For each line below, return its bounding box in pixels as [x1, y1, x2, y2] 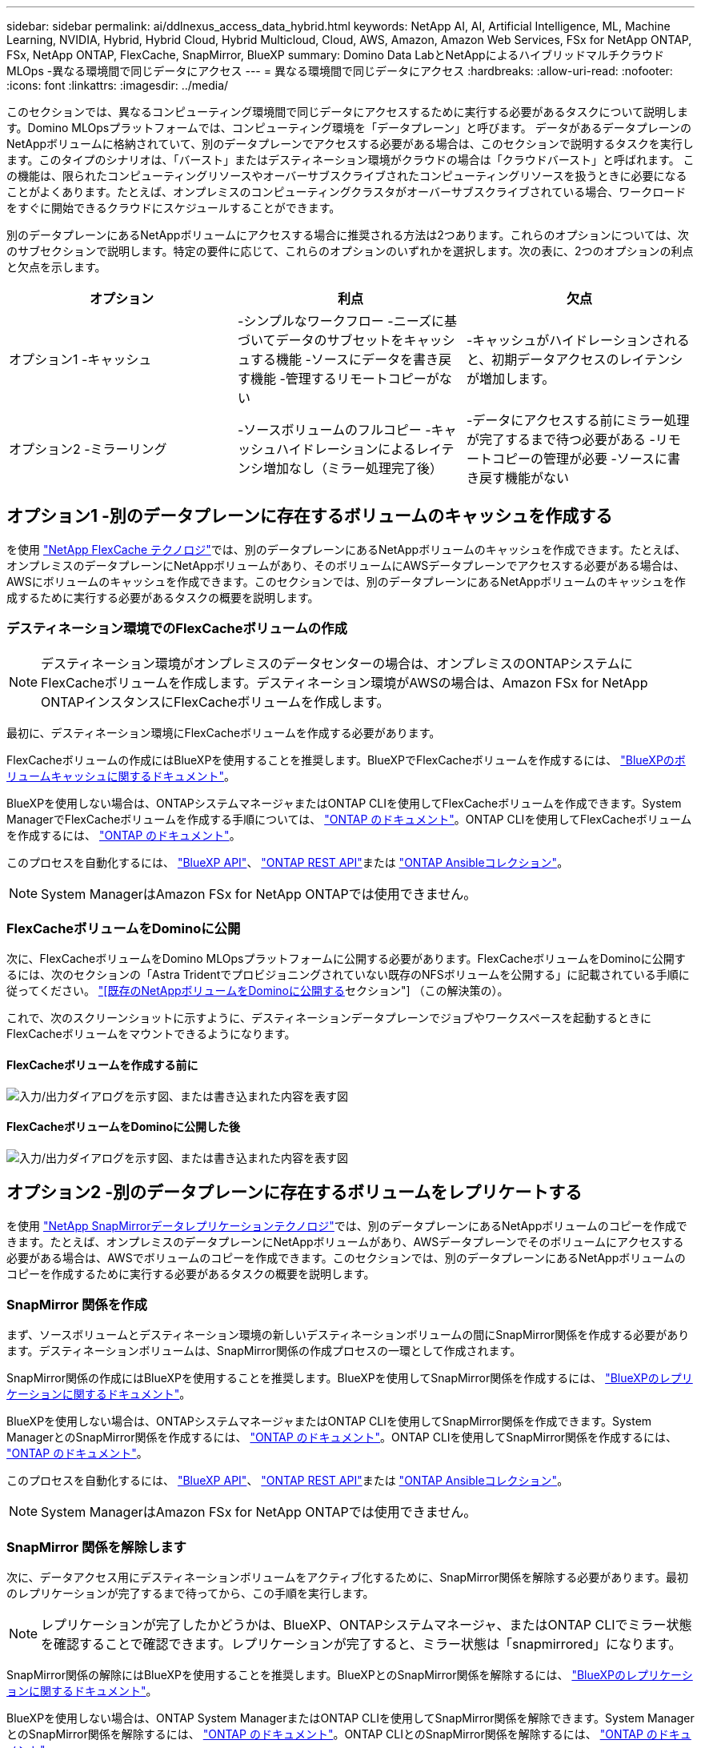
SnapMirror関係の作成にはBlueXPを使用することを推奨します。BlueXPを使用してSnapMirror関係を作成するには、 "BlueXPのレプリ [6, 1371, 693, 1385]
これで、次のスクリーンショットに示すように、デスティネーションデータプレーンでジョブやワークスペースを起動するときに [6, 1011, 651, 1025]
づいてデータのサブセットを [237, 332, 404, 348]
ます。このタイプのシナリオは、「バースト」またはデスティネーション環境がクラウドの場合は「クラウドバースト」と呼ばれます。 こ [6, 153, 695, 166]
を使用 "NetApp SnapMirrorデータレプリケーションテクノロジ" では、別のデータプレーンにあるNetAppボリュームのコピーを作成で [6, 1218, 687, 1233]
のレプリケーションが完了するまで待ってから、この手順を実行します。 [6, 1586, 375, 1601]
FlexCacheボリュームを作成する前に [6, 1057, 198, 1072]
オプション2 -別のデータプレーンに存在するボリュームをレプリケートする [6, 1182, 583, 1203]
